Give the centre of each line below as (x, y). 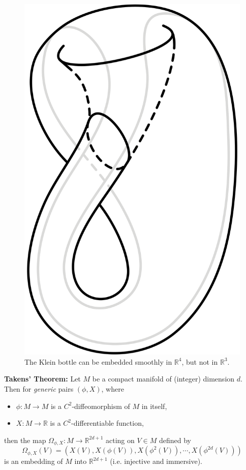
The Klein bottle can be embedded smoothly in (98, 361)
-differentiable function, (107, 423)
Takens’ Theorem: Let (42, 379)
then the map (25, 440)
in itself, (154, 406)
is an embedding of (34, 461)
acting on (120, 440)
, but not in (200, 361)
